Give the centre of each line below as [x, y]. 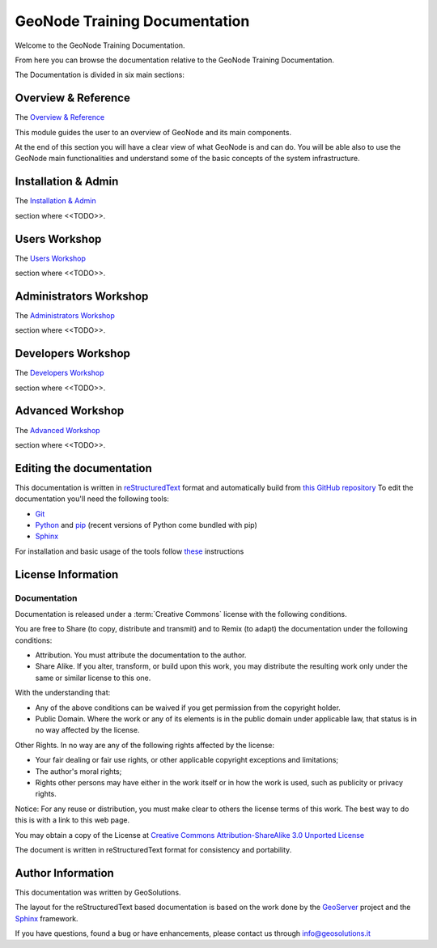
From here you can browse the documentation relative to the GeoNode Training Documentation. [175, 60]
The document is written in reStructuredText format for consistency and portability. [153, 849]
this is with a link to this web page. [72, 820]
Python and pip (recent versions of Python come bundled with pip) [146, 525]
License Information [67, 574]
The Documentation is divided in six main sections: [100, 75]
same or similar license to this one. [93, 678]
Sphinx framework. [47, 918]
